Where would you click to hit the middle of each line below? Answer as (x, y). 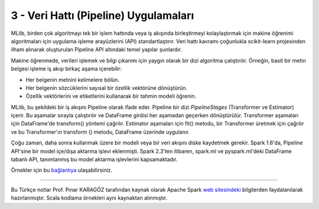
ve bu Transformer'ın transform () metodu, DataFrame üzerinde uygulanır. (100, 132)
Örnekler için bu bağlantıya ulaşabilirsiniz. (62, 170)
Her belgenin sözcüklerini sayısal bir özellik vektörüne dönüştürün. (107, 88)
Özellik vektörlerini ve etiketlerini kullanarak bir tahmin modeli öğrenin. (111, 96)
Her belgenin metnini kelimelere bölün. (73, 79)
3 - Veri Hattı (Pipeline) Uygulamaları (102, 15)
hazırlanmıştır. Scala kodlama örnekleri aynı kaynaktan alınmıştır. (89, 198)
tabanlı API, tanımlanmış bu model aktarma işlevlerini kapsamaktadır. (94, 159)
